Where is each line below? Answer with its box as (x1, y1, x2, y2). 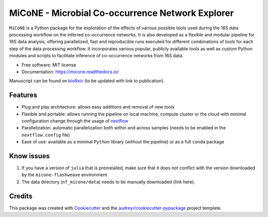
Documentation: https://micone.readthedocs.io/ (21, 69, 119, 75)
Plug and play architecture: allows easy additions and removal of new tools (21, 104, 175, 110)
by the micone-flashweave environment (21, 172, 107, 178)
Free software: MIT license (21, 62, 76, 68)
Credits (9, 192, 33, 200)
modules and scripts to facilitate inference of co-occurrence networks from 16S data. (9, 53, 184, 59)
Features (9, 91, 37, 100)
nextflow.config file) (21, 132, 70, 138)
